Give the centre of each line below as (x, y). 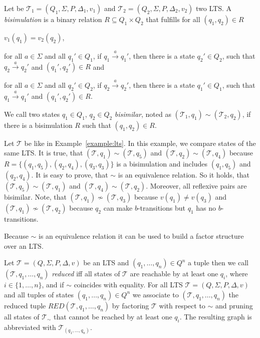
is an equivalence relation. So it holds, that (184, 175)
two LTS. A (214, 8)
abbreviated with (30, 327)
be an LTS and (106, 263)
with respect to (182, 305)
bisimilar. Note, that (35, 197)
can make (118, 208)
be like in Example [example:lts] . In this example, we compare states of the (140, 143)
